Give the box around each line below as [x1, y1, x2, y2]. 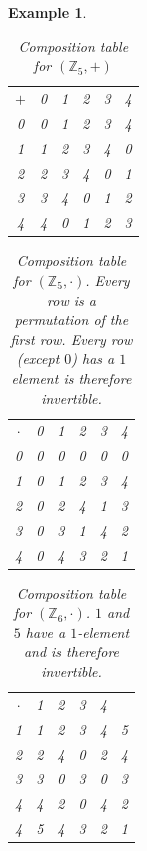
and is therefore [23, 641, 120, 662]
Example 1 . [8, 2, 87, 22]
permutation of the [14, 309, 129, 330]
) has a [71, 348, 115, 369]
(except [16, 348, 60, 369]
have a [25, 621, 66, 642]
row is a [47, 289, 96, 310]
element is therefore [11, 367, 132, 388]
